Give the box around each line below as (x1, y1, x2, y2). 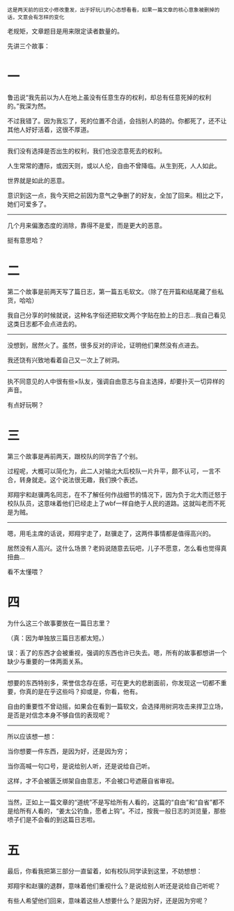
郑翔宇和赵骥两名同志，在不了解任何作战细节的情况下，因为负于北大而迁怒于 (7, 490, 227, 498)
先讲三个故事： (7, 42, 50, 50)
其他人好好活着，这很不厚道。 (7, 125, 93, 134)
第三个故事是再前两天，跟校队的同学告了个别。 (7, 452, 141, 460)
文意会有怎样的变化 (17, 14, 65, 21)
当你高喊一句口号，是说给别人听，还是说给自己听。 (7, 762, 154, 770)
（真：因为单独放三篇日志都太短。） (7, 634, 108, 642)
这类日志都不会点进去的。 (7, 319, 81, 328)
